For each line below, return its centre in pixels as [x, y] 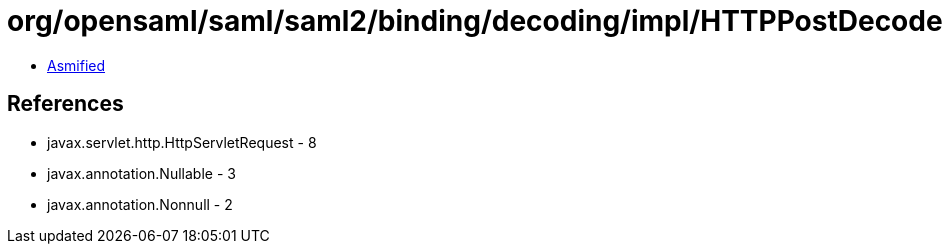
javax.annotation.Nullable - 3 [141, 173]
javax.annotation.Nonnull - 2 [140, 204]
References [65, 104]
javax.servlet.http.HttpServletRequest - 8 [182, 142]
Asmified [76, 65]
